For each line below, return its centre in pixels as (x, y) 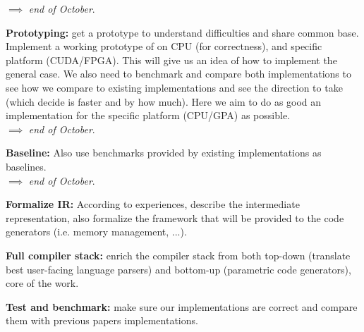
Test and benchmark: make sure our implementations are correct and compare (182, 306)
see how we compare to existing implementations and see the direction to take (174, 87)
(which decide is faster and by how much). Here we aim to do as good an (164, 101)
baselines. (26, 166)
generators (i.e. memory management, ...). (96, 232)
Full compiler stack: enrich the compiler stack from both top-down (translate (178, 255)
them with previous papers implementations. (102, 320)
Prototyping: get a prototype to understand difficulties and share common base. (182, 32)
